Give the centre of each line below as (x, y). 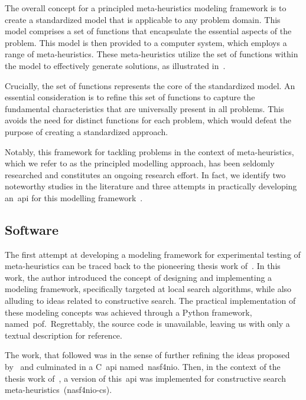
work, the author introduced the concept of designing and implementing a (139, 277)
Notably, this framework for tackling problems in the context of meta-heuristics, (149, 151)
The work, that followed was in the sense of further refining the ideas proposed (147, 355)
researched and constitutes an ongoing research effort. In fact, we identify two (145, 174)
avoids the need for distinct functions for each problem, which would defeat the (148, 120)
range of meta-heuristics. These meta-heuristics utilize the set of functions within (152, 54)
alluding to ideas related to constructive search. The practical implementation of (150, 301)
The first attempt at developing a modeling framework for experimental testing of (153, 254)
